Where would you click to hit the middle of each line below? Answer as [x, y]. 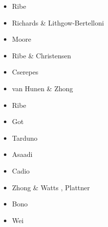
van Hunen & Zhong [43, 88]
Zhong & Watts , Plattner [51, 187]
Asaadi [22, 154]
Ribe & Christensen [42, 55]
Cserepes [25, 72]
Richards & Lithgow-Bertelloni [58, 22]
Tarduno [25, 138]
